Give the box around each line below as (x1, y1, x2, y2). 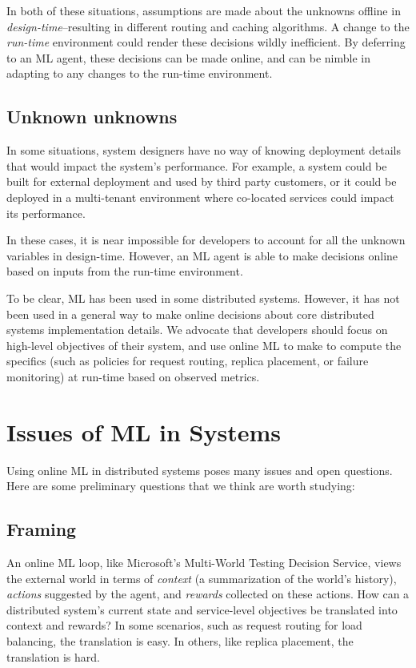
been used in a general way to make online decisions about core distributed (6, 305, 374, 322)
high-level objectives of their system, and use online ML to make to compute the (6, 336, 402, 353)
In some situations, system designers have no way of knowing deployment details (6, 142, 401, 159)
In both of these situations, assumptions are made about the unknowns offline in (6, 2, 401, 18)
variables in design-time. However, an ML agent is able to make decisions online (6, 247, 398, 264)
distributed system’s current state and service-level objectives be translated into (6, 601, 398, 618)
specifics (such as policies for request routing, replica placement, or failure (6, 352, 369, 369)
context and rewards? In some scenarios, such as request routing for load (6, 617, 362, 634)
